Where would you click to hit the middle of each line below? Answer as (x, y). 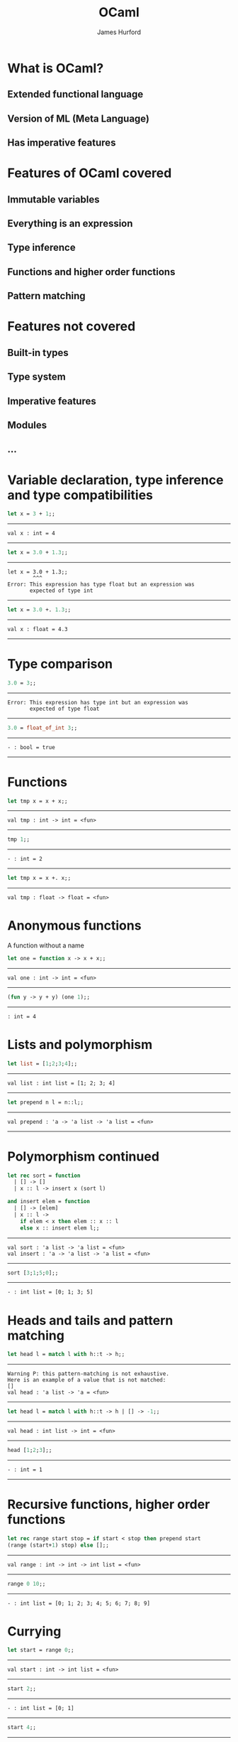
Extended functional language (75, 94)
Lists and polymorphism (80, 1045)
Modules (27, 425)
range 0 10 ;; (27, 1584)
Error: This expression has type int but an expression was (98, 702)
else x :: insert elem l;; (60, 1228)
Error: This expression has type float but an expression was (101, 585)
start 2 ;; (22, 1689)
